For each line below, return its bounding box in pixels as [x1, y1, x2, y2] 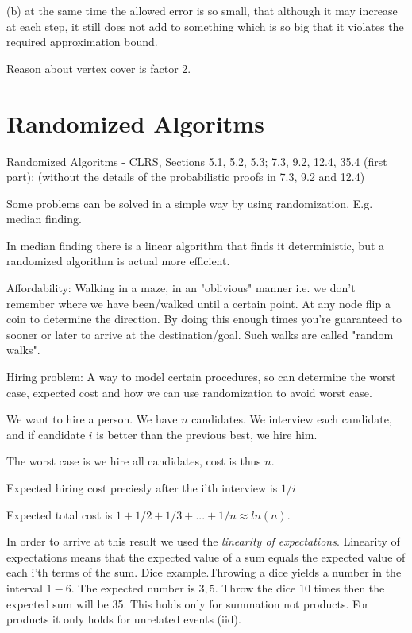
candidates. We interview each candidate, [191, 411, 392, 427]
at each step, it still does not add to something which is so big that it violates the [6, 17, 404, 34]
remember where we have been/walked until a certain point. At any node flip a [6, 295, 391, 311]
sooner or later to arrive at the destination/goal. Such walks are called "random [6, 326, 394, 342]
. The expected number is [71, 579, 195, 596]
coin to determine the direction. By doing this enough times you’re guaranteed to [6, 311, 402, 327]
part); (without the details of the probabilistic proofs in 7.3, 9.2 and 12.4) [6, 168, 365, 185]
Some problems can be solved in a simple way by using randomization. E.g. [6, 195, 373, 211]
